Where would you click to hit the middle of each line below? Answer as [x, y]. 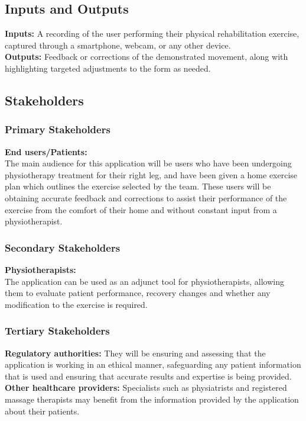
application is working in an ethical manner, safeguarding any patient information [153, 364]
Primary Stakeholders [58, 129]
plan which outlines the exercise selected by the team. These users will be [138, 186]
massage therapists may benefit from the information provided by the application [152, 399]
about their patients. [42, 411]
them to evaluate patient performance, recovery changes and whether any [138, 293]
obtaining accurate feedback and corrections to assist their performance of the [146, 197]
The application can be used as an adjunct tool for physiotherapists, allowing [145, 281]
